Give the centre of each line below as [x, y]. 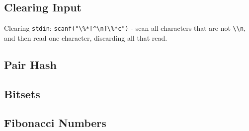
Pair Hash [30, 64]
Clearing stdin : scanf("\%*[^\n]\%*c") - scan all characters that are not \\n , [125, 28]
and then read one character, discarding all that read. [86, 37]
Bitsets [22, 94]
